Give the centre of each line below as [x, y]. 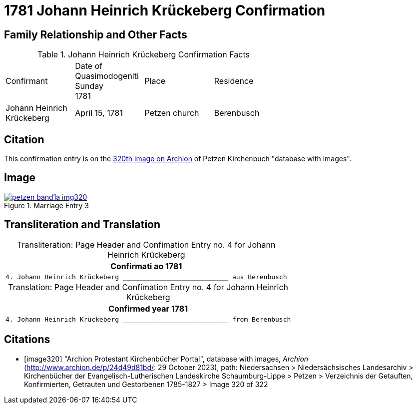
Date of [89, 66]
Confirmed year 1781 [148, 308]
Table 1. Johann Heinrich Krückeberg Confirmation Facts [144, 55]
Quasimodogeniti [107, 76]
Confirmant [27, 81]
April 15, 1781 [99, 113]
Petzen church [172, 113]
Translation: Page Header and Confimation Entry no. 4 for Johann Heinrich [148, 287]
